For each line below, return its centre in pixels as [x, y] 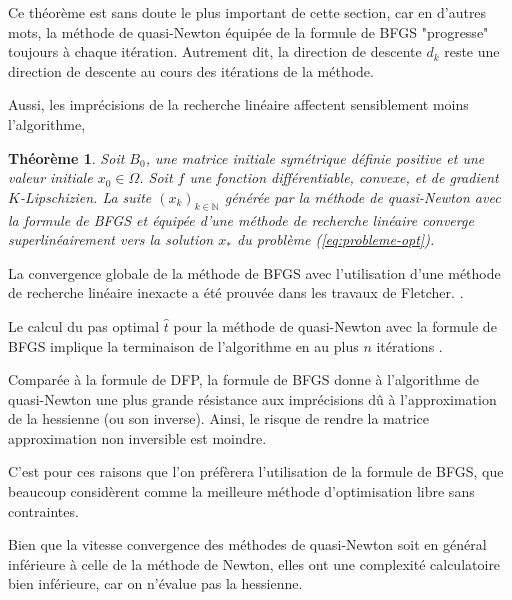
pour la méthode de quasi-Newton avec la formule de [335, 325]
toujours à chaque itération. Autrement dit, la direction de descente [215, 51]
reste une [472, 51]
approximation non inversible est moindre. [137, 437]
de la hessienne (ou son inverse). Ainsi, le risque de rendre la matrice [219, 418]
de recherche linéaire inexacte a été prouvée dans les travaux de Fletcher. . [236, 292]
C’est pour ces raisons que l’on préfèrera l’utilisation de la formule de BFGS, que [256, 471]
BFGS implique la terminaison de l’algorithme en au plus [183, 345]
